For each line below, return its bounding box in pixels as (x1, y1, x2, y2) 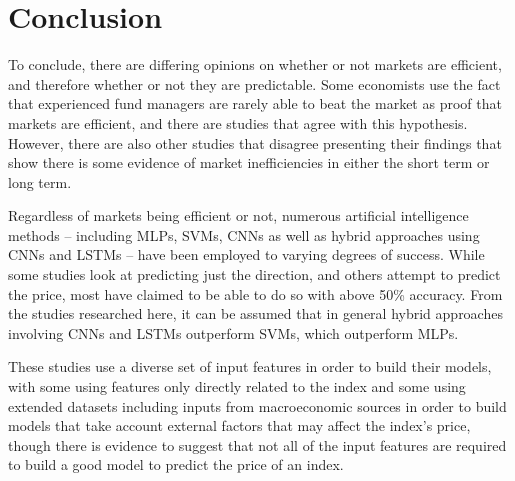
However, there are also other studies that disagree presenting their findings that (8, 132, 502, 153)
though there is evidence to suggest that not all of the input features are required (8, 434, 507, 455)
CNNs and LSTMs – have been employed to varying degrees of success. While (8, 244, 485, 265)
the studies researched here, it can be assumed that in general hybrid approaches (8, 303, 503, 324)
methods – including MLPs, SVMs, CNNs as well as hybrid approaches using (8, 224, 480, 245)
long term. (8, 171, 72, 192)
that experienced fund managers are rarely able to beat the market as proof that (8, 93, 502, 114)
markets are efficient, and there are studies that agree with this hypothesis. (8, 112, 468, 133)
